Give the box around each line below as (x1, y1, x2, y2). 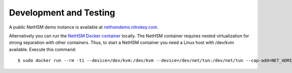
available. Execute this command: (9, 46, 76, 52)
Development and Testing (9, 7, 115, 18)
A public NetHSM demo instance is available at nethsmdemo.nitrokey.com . (9, 24, 159, 30)
